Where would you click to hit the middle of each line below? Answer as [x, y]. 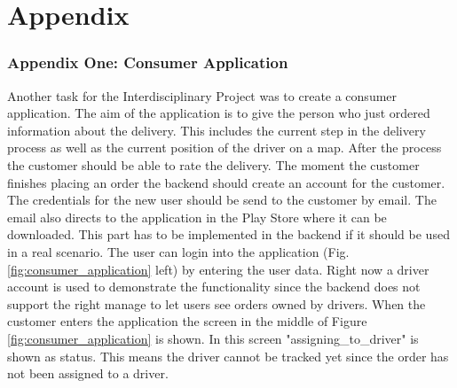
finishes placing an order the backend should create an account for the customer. [226, 182]
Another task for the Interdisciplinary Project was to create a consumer [202, 95]
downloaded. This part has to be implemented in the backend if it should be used [228, 234]
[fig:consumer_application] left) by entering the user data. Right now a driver [218, 269]
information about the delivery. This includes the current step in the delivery [217, 130]
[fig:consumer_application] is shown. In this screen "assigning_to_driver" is [213, 338]
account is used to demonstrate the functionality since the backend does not [214, 287]
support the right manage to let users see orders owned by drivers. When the [217, 303]
